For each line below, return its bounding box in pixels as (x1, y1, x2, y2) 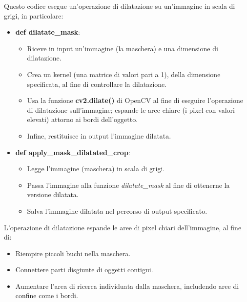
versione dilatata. (27, 189, 79, 200)
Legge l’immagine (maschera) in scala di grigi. (27, 163, 165, 174)
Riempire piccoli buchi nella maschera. (15, 248, 131, 258)
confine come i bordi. (15, 290, 78, 301)
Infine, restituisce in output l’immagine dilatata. (27, 130, 171, 141)
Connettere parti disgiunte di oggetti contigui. (15, 264, 153, 275)
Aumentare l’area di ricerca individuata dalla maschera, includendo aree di (15, 281, 239, 291)
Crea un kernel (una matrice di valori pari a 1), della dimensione (27, 69, 221, 79)
